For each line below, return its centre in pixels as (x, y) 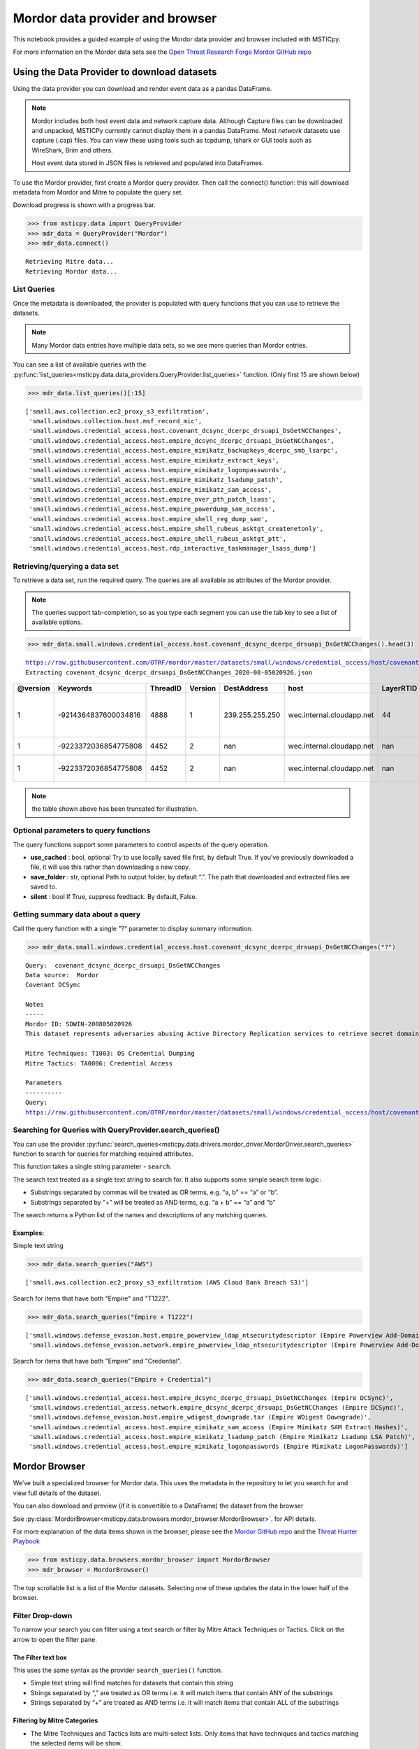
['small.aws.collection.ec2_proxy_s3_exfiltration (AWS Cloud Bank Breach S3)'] (167, 1283)
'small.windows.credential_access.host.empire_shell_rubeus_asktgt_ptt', (158, 538)
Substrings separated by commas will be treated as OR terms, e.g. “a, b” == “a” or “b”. (154, 1192)
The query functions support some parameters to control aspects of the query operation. (141, 844)
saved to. (44, 887)
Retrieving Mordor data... (72, 271)
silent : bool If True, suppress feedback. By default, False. (114, 896)
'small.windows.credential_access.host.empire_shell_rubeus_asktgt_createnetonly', (176, 529)
